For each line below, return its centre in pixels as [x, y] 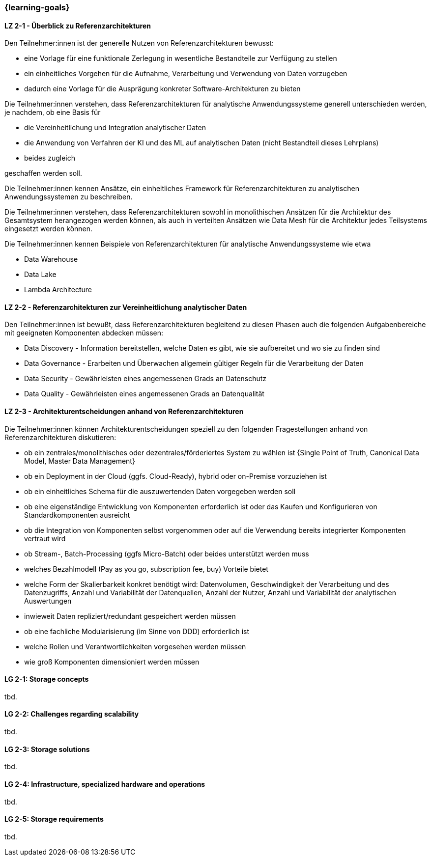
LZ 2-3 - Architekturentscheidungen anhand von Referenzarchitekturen [124, 412]
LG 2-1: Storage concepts [47, 679]
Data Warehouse [51, 259]
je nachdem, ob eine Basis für [53, 112]
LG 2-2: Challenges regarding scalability [72, 714]
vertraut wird [45, 538]
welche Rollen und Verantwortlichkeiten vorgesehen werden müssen [135, 646]
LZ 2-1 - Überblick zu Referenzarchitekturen [78, 26]
